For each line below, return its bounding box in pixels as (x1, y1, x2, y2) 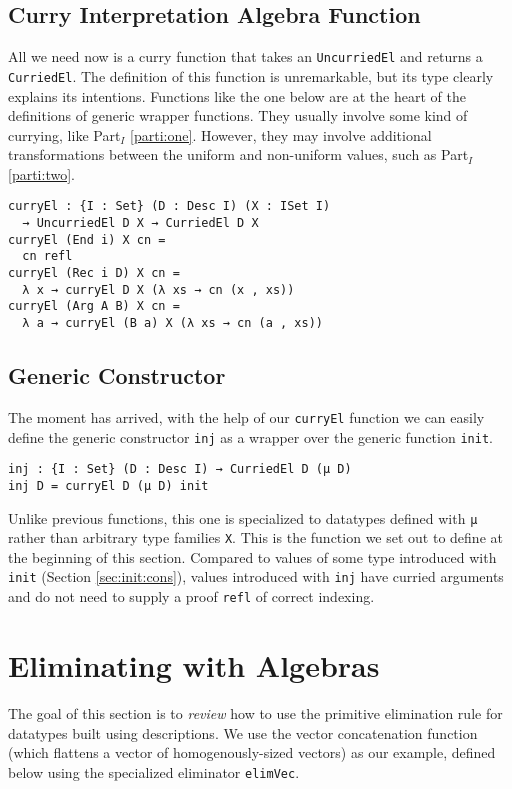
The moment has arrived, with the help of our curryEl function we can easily (8, 406, 485, 427)
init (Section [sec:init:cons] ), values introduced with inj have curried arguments (8, 566, 504, 587)
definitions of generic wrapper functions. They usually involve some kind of (8, 105, 468, 126)
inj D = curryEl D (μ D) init (8, 478, 209, 493)
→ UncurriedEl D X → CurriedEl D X (22, 216, 259, 231)
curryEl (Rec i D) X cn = (8, 266, 180, 281)
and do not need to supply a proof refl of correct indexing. (8, 586, 375, 607)
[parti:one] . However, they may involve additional (130, 124, 432, 145)
